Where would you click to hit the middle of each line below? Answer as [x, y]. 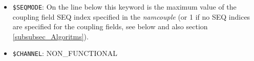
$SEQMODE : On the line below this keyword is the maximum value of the [124, 7]
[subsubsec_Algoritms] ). [50, 36]
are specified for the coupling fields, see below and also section [110, 26]
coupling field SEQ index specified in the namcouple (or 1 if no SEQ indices [131, 16]
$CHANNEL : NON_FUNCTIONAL [65, 53]
